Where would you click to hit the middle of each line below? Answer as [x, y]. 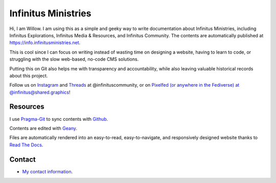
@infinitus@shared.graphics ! [40, 92]
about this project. [29, 75]
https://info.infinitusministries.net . [45, 43]
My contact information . [48, 171]
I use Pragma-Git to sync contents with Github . [59, 119]
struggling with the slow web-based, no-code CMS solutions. [74, 59]
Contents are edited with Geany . [43, 128]
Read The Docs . [26, 145]
